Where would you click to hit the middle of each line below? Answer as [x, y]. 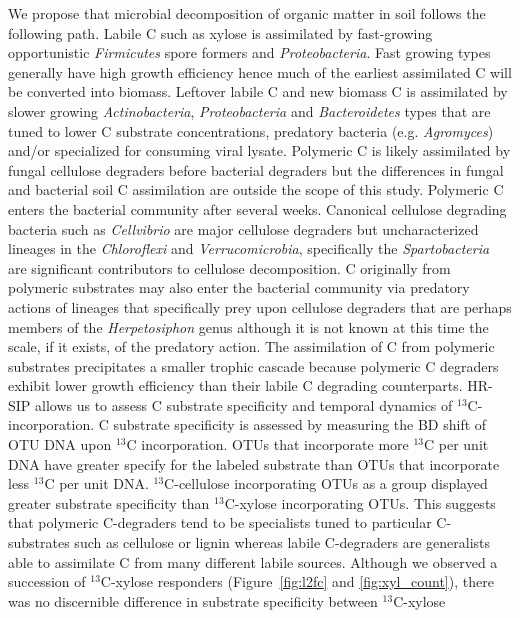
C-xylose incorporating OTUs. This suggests [360, 502]
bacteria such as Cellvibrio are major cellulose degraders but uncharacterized [243, 228]
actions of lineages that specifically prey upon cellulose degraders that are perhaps [260, 306]
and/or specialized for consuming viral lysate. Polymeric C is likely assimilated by [259, 150]
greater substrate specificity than [109, 502]
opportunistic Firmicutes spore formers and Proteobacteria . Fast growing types [249, 52]
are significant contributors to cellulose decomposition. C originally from [229, 267]
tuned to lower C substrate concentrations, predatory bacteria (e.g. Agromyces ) [251, 130]
